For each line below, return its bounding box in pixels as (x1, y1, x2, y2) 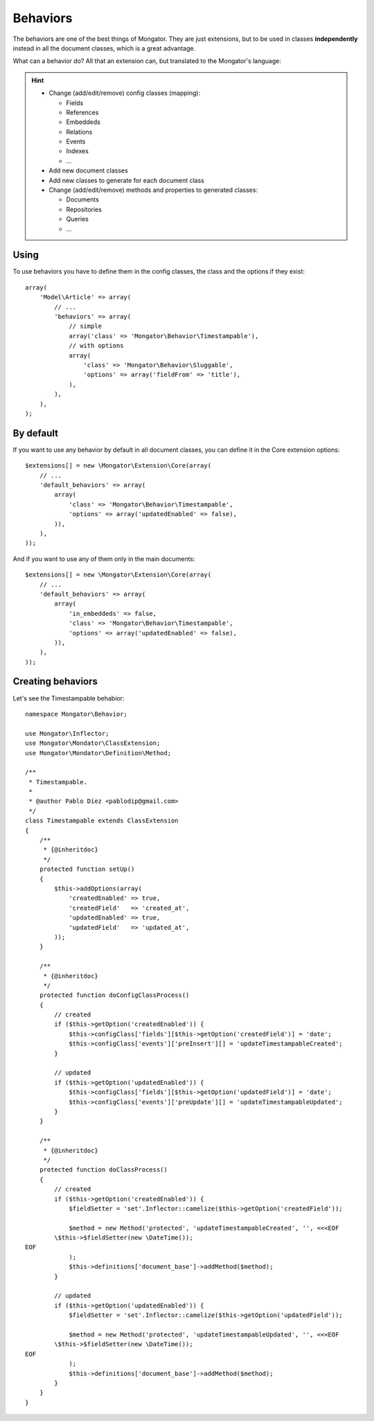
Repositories (66, 205, 102, 213)
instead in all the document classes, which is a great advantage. (12, 44, 196, 52)
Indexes (66, 147, 89, 155)
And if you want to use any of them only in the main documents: (12, 554, 195, 563)
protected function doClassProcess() (39, 1166, 168, 1174)
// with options (69, 342, 124, 350)
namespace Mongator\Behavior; (25, 710, 128, 718)
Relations (66, 127, 93, 136)
